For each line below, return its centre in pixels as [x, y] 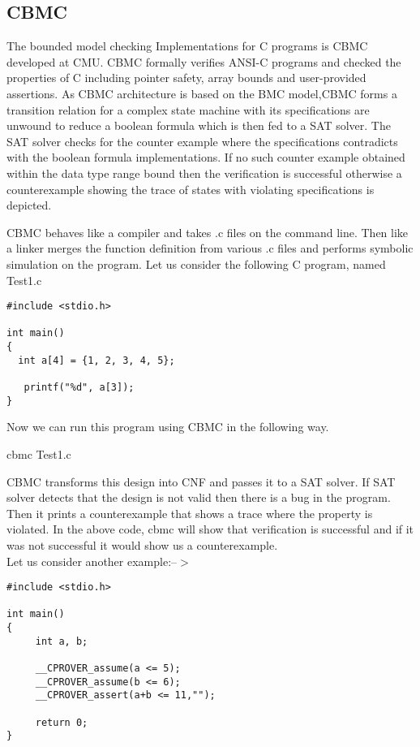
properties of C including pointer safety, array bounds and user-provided [186, 78]
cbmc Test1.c [39, 453]
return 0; [62, 722]
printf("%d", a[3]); [79, 388]
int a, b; [62, 641]
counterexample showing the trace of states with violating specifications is [191, 189]
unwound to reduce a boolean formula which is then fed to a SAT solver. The [199, 125]
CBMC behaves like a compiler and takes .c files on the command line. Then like [208, 232]
